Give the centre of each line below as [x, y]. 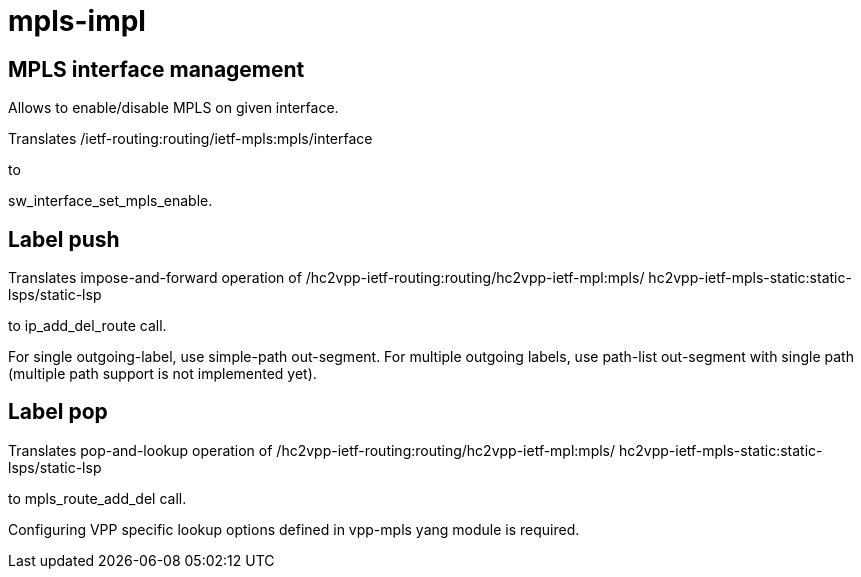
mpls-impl [77, 21]
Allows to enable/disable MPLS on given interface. [173, 108]
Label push [64, 239]
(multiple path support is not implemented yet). [162, 374]
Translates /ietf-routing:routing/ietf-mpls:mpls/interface [190, 139]
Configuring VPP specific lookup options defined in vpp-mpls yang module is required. [294, 529]
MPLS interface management [156, 69]
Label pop [58, 412]
